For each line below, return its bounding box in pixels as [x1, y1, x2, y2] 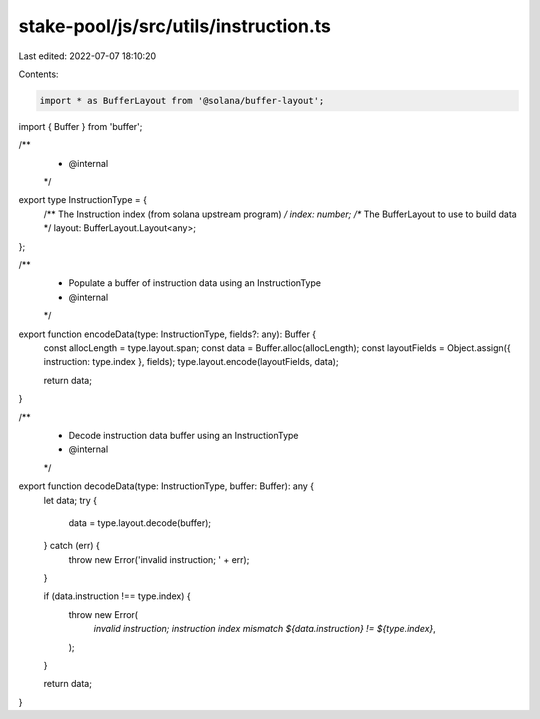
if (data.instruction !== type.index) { [43, 590, 191, 602]
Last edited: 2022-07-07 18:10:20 [18, 50, 157, 62]
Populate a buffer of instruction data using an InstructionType [68, 277, 322, 289]
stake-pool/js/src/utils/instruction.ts [18, 15, 332, 37]
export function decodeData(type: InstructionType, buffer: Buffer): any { [18, 480, 315, 492]
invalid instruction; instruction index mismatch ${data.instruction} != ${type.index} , [93, 623, 437, 635]
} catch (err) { [43, 540, 100, 552]
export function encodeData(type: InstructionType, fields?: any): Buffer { [18, 328, 317, 340]
